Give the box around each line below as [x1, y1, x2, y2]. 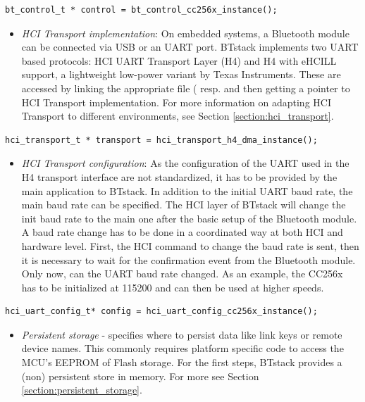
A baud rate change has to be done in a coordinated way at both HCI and [21, 225, 343, 239]
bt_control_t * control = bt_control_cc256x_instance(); [5, 5, 278, 15]
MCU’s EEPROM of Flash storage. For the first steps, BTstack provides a [21, 355, 342, 370]
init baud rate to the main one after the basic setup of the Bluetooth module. [21, 211, 357, 225]
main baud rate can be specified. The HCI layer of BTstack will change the [21, 197, 346, 212]
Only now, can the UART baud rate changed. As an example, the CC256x [21, 266, 343, 281]
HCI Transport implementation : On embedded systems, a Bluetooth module [21, 25, 349, 40]
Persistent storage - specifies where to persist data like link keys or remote [21, 327, 342, 341]
